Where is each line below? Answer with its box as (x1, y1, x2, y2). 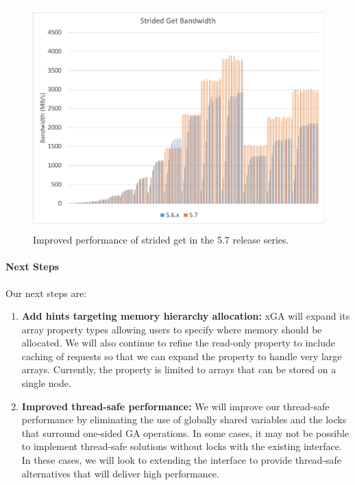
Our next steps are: (5, 285, 87, 300)
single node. (21, 376, 71, 390)
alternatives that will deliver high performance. (21, 466, 219, 480)
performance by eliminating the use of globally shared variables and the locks (21, 412, 347, 427)
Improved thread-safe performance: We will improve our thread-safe (21, 399, 330, 413)
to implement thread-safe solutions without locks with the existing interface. (21, 439, 342, 453)
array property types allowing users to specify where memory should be (21, 322, 322, 336)
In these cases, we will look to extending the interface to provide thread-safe (21, 453, 342, 467)
